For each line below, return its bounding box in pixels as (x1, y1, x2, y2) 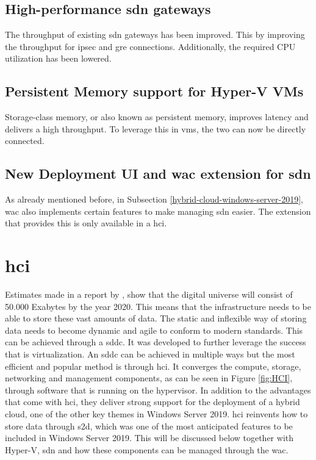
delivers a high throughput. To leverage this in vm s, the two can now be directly (5, 122, 306, 135)
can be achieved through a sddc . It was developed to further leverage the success (5, 336, 306, 348)
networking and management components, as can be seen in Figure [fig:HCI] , (5, 372, 293, 384)
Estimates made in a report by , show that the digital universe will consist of (5, 288, 293, 301)
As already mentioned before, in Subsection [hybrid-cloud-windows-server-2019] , (5, 193, 304, 206)
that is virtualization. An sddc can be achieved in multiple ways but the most (5, 348, 295, 361)
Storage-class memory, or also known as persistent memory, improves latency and (5, 110, 309, 123)
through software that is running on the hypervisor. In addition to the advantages (5, 383, 311, 396)
